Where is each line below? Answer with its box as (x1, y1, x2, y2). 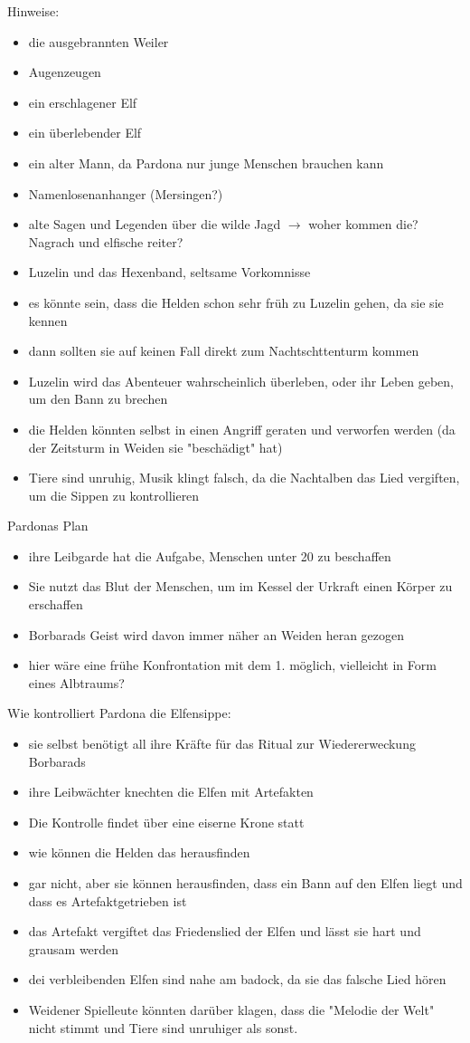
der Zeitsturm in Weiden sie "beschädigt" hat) (28, 437, 283, 456)
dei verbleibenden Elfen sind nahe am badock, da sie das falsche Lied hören (28, 970, 446, 989)
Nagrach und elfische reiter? (28, 232, 183, 251)
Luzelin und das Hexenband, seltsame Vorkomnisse (28, 263, 311, 282)
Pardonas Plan (7, 516, 89, 535)
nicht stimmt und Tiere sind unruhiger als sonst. (28, 1018, 298, 1037)
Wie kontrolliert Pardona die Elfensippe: (7, 703, 231, 722)
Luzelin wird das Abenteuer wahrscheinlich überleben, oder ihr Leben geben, (28, 371, 454, 390)
